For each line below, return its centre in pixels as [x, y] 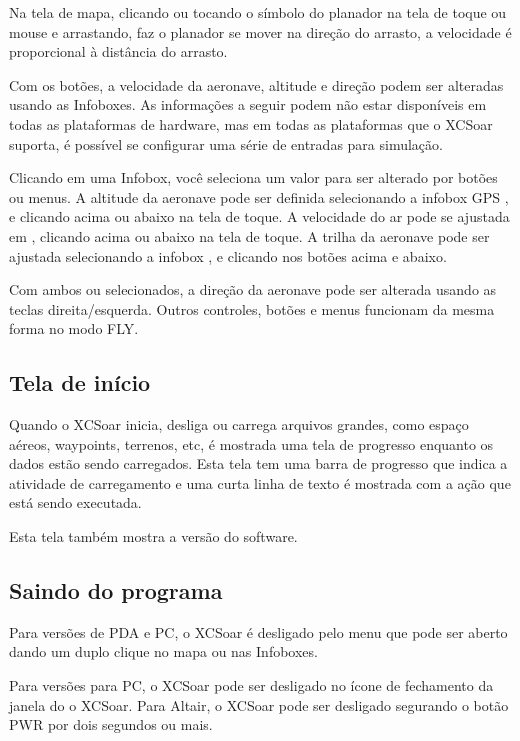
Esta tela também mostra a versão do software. [153, 536]
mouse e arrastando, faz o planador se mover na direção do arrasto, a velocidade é [260, 31]
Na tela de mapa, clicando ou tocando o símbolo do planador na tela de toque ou [258, 12]
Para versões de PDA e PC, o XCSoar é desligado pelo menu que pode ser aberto [258, 631]
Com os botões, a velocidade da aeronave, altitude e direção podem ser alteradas [256, 84]
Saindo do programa [116, 590]
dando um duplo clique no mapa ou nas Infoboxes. [163, 651]
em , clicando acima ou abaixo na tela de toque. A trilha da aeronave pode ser [249, 235]
